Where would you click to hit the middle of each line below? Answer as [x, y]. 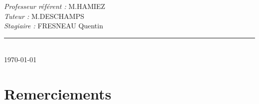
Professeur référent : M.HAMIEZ [55, 6]
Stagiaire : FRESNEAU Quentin [54, 26]
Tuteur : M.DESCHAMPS [44, 16]
